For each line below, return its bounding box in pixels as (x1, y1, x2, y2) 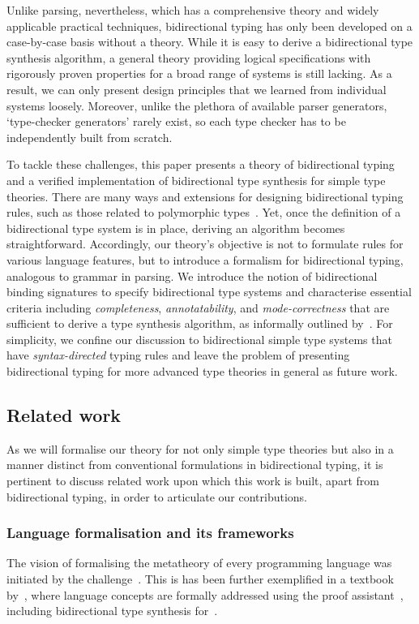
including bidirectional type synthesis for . (6, 602, 218, 619)
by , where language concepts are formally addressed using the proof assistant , (6, 586, 404, 603)
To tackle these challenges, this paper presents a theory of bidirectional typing (6, 156, 395, 173)
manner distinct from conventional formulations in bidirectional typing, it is (6, 456, 383, 473)
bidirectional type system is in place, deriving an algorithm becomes (6, 219, 345, 236)
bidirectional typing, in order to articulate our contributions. (6, 488, 307, 505)
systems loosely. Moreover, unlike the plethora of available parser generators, (6, 97, 387, 114)
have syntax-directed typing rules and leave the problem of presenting (6, 346, 350, 364)
